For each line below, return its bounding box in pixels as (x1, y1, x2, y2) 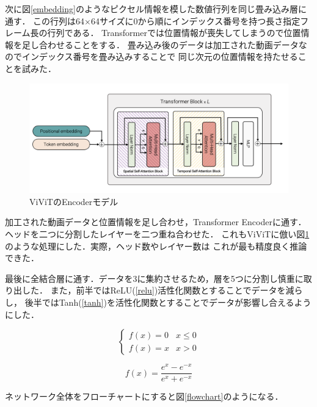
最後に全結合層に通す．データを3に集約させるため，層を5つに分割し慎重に (5, 272, 304, 284)
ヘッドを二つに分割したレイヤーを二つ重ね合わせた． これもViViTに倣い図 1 (5, 228, 310, 240)
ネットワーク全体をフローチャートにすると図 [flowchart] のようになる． (5, 390, 283, 403)
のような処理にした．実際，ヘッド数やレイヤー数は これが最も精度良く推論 (5, 239, 307, 252)
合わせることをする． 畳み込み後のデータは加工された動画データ (38, 38, 299, 51)
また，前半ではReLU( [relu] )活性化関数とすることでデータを (50, 284, 286, 297)
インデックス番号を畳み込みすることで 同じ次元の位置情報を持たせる (21, 50, 298, 63)
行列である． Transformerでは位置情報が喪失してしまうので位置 (47, 26, 301, 39)
